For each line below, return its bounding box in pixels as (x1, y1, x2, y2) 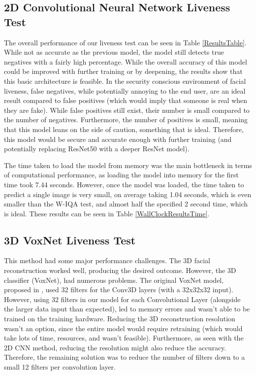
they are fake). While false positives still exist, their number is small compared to (4, 104, 250, 115)
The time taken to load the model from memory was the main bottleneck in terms (4, 160, 252, 170)
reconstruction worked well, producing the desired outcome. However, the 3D (4, 265, 236, 275)
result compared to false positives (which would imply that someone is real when (4, 95, 248, 105)
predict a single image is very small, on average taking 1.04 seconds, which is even (4, 189, 252, 199)
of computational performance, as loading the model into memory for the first (4, 170, 239, 180)
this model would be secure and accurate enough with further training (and (4, 134, 232, 144)
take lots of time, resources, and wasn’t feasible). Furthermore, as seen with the (4, 333, 244, 343)
